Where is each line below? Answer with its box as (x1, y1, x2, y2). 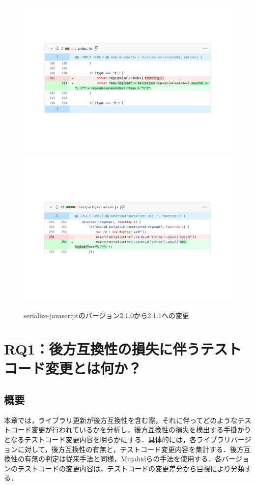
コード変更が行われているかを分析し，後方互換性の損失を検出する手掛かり (10, 424, 251, 435)
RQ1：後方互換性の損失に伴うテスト (4, 339, 242, 359)
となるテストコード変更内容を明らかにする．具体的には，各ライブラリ (4, 434, 231, 445)
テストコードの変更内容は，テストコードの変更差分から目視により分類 (17, 463, 245, 473)
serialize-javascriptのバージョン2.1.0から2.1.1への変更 (24, 310, 190, 320)
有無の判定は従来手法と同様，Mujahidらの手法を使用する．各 (24, 453, 222, 464)
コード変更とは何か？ (4, 358, 142, 378)
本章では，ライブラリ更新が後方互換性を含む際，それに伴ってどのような (4, 415, 238, 425)
